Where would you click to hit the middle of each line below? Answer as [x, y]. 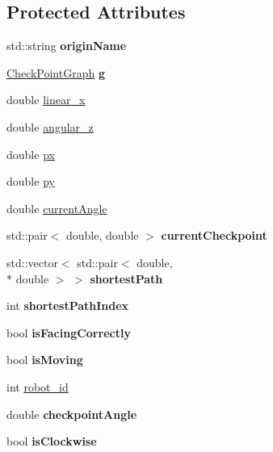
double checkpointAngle [72, 414]
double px [31, 154]
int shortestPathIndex [68, 306]
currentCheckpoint [214, 235]
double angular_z [50, 126]
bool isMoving [45, 360]
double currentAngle [57, 208]
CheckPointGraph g [56, 72]
